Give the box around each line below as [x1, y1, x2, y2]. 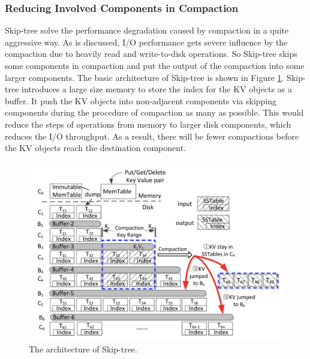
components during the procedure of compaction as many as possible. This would [5, 106, 304, 119]
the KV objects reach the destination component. [5, 141, 186, 154]
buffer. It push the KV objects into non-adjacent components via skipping [5, 94, 277, 107]
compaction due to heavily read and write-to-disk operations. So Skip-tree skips [5, 47, 297, 60]
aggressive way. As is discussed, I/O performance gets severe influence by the [5, 35, 288, 48]
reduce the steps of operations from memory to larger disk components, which [5, 117, 291, 130]
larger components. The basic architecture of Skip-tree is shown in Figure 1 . [5, 71, 284, 83]
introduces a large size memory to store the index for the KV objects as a [22, 83, 292, 95]
